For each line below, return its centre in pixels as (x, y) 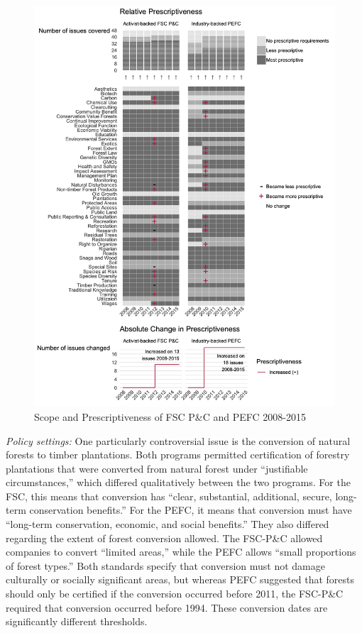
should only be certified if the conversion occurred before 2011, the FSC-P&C (175, 594)
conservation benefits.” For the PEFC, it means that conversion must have (191, 510)
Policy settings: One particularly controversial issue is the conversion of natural (178, 440)
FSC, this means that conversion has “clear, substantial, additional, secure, (169, 496)
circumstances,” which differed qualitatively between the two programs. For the (178, 482)
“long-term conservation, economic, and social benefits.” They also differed (168, 524)
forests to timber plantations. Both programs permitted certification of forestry (178, 455)
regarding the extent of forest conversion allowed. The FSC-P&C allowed (164, 538)
